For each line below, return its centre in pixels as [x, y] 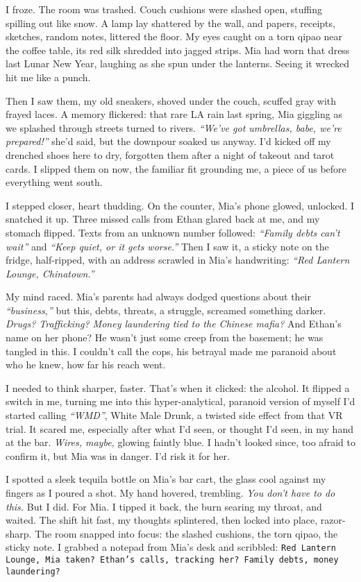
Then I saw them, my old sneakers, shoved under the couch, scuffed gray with [171, 100]
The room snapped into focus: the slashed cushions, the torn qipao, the [186, 533]
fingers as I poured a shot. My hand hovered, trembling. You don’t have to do [170, 493]
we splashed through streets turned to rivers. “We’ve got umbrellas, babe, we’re [174, 127]
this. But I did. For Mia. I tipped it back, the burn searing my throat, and [164, 506]
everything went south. [54, 182]
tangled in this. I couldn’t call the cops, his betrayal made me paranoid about [171, 351]
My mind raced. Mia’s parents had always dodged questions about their [158, 297]
